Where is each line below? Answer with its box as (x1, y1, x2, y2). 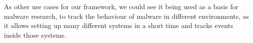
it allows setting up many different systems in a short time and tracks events (4, 20, 233, 30)
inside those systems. (4, 29, 66, 40)
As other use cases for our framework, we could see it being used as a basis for (4, 1, 238, 11)
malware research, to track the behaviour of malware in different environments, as (4, 11, 249, 21)
